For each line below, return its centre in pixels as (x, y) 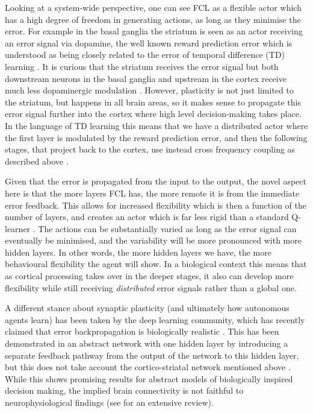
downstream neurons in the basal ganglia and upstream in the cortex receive (146, 78)
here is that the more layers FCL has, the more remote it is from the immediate (152, 193)
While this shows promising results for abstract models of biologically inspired (149, 378)
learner (18, 228)
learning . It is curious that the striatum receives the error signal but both (142, 66)
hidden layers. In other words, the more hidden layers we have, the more (138, 252)
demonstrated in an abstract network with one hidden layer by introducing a (147, 343)
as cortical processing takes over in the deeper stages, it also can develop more (149, 276)
